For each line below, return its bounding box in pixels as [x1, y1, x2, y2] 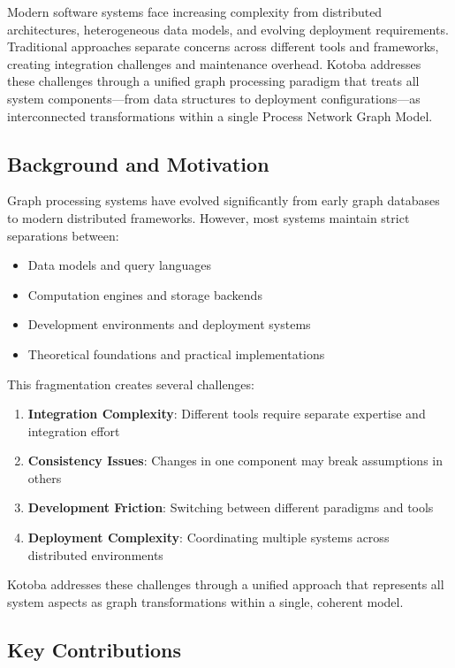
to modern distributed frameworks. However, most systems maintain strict [7, 208, 410, 227]
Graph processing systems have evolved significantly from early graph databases [7, 191, 440, 210]
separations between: [7, 226, 119, 244]
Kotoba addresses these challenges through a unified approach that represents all [7, 575, 444, 594]
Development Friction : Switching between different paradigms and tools [27, 498, 434, 517]
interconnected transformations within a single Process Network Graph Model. [7, 106, 433, 125]
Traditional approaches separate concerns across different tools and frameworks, [7, 37, 439, 56]
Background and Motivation [7, 150, 269, 177]
